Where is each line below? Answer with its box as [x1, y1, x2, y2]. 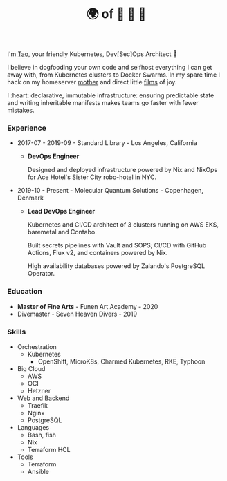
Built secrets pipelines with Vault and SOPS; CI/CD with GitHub [27, 241, 207, 249]
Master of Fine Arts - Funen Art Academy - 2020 [17, 302, 158, 310]
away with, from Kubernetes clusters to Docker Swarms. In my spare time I [7, 70, 220, 79]
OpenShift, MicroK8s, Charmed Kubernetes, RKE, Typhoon [37, 357, 206, 366]
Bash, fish [27, 431, 57, 440]
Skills [7, 327, 26, 337]
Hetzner [27, 387, 51, 395]
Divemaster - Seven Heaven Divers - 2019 [17, 310, 137, 318]
